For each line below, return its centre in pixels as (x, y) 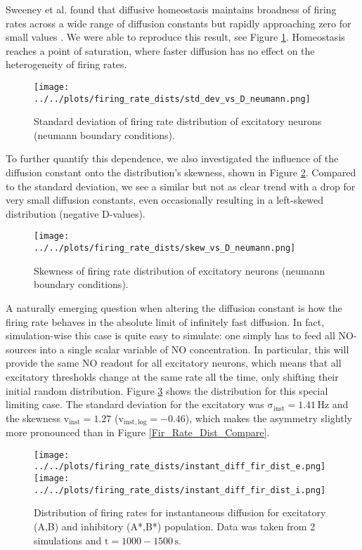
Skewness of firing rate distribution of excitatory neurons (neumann (180, 270)
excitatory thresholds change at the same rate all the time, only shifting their (172, 376)
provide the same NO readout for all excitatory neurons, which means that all (174, 363)
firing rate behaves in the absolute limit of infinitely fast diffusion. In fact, (165, 321)
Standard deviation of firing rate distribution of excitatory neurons (178, 121)
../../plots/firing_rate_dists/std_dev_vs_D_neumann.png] (172, 99)
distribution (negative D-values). (76, 213)
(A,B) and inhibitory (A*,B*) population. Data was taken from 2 (175, 526)
